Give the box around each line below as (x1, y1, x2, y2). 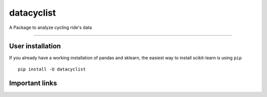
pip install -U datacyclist (18, 66, 86, 72)
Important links (9, 79, 57, 87)
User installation (9, 42, 61, 50)
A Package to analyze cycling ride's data (9, 24, 92, 30)
